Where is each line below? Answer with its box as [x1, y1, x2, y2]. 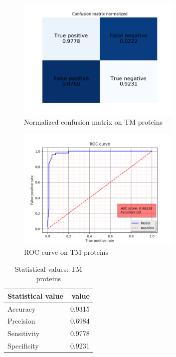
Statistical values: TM [15, 263, 82, 274]
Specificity [7, 341, 39, 351]
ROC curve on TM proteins [24, 246, 109, 257]
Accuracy [7, 303, 36, 314]
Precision [7, 316, 35, 326]
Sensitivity [7, 328, 40, 339]
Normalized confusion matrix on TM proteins [24, 117, 163, 127]
